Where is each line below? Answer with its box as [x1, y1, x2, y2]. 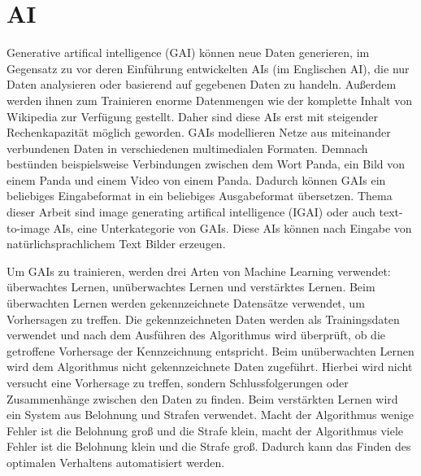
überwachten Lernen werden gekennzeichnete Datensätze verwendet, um [7, 295, 365, 312]
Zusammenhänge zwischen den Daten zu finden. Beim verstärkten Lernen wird [7, 390, 398, 407]
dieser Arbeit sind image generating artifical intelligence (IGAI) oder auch [7, 203, 375, 221]
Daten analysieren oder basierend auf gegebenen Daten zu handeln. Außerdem [7, 76, 397, 93]
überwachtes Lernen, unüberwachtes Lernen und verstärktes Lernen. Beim [7, 278, 375, 295]
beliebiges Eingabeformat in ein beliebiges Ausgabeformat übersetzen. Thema [7, 187, 393, 204]
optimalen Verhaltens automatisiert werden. [7, 453, 225, 470]
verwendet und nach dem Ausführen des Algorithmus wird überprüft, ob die [7, 326, 386, 343]
